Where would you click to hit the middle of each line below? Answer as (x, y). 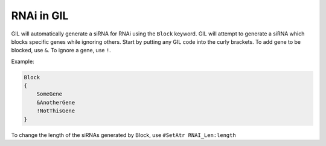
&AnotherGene (56, 102)
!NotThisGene (56, 111)
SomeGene (50, 94)
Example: (23, 61)
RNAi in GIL (40, 16)
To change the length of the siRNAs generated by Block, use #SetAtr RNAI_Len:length (124, 135)
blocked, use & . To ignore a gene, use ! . (61, 50)
